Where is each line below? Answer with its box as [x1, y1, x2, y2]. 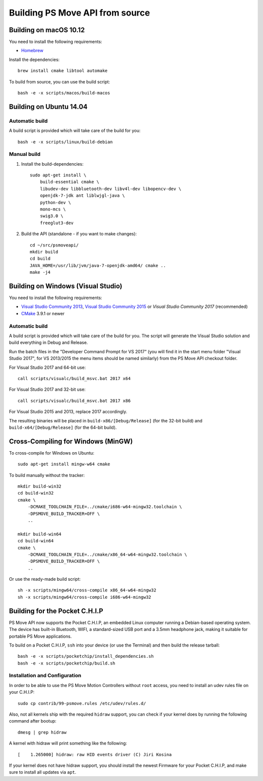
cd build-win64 [18, 538, 54, 544]
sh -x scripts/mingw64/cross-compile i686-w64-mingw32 [18, 594, 151, 600]
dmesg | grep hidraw [18, 729, 67, 735]
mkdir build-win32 [18, 483, 62, 489]
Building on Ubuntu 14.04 [9, 102, 88, 111]
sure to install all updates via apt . [9, 769, 76, 775]
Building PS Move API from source [9, 7, 150, 18]
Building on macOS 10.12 [9, 26, 85, 34]
